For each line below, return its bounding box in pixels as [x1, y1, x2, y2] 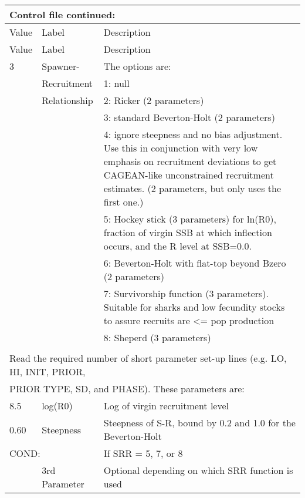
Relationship [42, 93, 93, 107]
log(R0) [42, 399, 73, 412]
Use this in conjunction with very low [103, 141, 258, 154]
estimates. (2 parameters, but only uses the [103, 181, 282, 195]
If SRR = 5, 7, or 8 [103, 446, 183, 460]
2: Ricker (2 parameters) [103, 93, 204, 107]
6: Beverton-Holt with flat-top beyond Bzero [103, 256, 286, 270]
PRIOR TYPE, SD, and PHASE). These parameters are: [9, 382, 245, 395]
